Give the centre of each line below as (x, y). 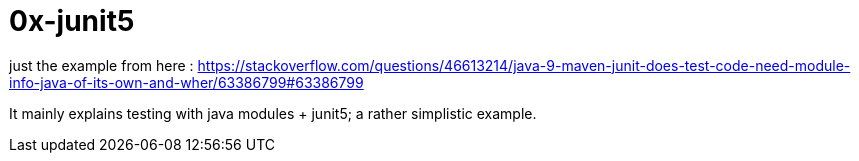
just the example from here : (101, 65)
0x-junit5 (72, 21)
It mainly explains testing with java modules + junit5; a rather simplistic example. (273, 113)
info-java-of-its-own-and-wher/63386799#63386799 (186, 82)
